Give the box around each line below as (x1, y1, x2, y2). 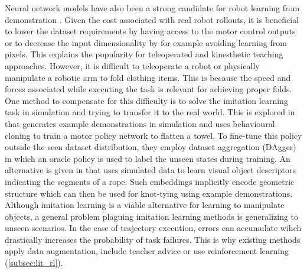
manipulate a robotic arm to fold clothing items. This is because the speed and (5, 71, 291, 83)
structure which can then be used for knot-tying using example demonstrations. (5, 187, 293, 199)
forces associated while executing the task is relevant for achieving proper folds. (5, 83, 292, 95)
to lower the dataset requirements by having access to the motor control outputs (5, 25, 296, 37)
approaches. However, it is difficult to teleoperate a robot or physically (5, 59, 260, 71)
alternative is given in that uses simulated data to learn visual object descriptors (5, 164, 296, 176)
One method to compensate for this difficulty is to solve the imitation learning (5, 94, 288, 106)
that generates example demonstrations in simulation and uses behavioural (5, 117, 275, 129)
